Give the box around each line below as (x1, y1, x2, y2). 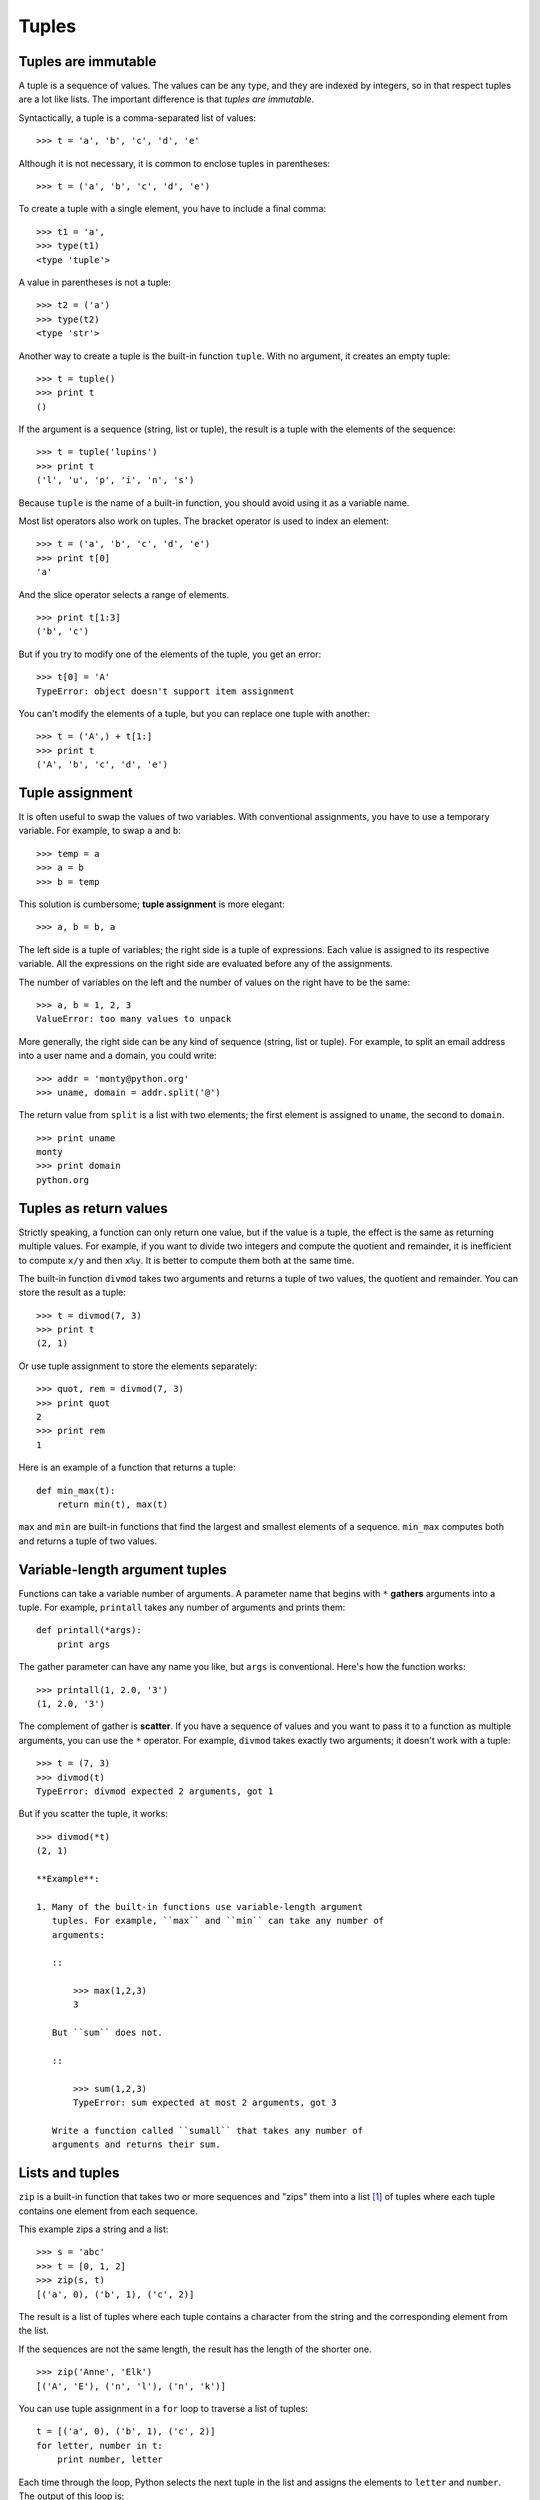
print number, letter (56, 2454, 164, 2465)
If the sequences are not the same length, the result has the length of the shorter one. (18, 2343, 372, 2355)
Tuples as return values (18, 1200, 169, 1217)
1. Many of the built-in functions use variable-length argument (36, 1901, 364, 1912)
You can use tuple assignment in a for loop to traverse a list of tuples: (18, 2402, 309, 2414)
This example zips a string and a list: (18, 2223, 169, 2235)
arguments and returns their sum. (51, 2139, 222, 2150)
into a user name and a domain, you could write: (18, 1050, 217, 1062)
